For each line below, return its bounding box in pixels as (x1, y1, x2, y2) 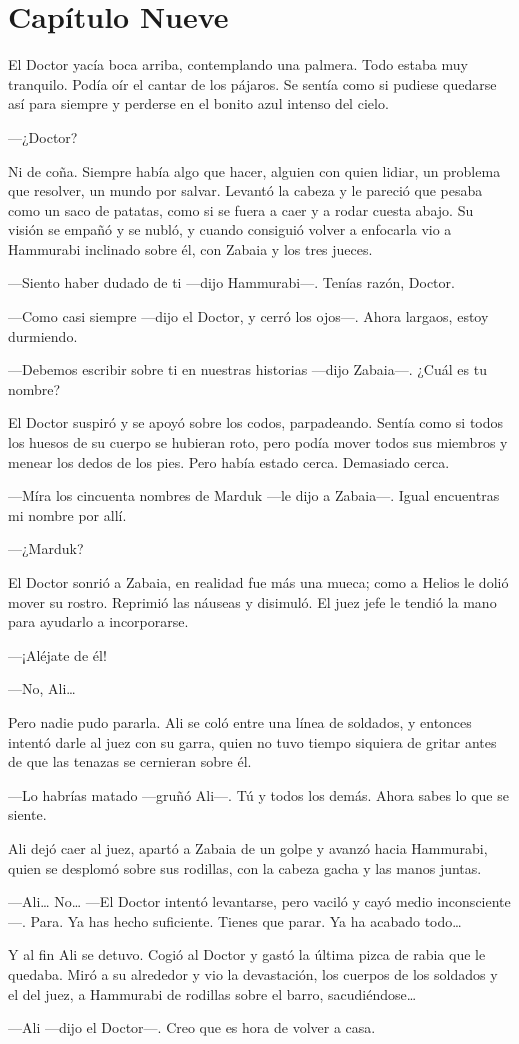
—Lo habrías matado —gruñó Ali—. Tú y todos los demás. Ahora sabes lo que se (8, 784, 509, 805)
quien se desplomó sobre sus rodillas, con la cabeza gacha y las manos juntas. (8, 857, 482, 878)
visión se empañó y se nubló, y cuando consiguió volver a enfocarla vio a (8, 219, 452, 240)
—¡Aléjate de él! (8, 644, 107, 665)
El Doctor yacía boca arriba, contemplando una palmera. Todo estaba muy (8, 54, 468, 75)
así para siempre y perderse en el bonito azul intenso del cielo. (8, 93, 389, 114)
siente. (8, 804, 47, 825)
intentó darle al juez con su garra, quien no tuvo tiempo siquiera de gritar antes (8, 731, 497, 752)
